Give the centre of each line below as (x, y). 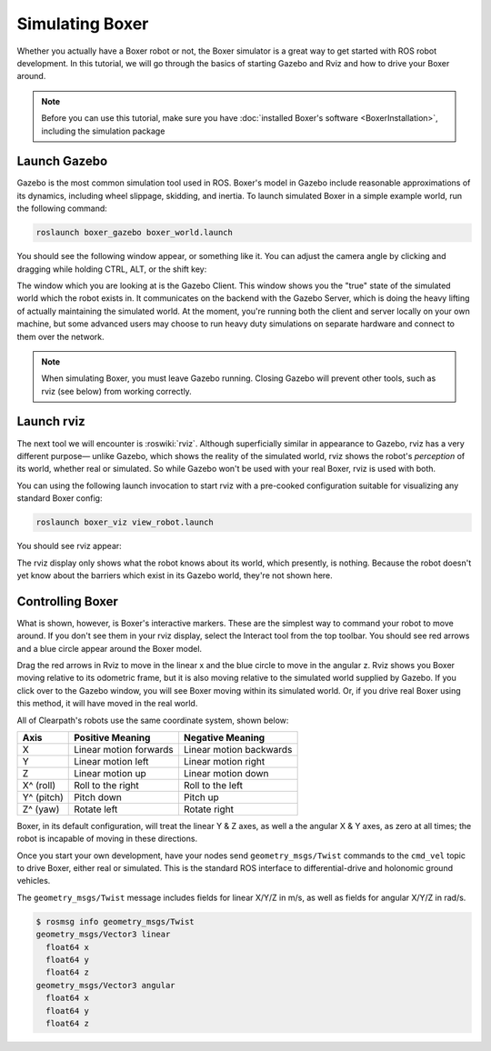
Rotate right (208, 809)
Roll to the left (213, 785)
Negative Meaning (224, 737)
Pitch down (98, 797)
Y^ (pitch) (43, 797)
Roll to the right (107, 785)
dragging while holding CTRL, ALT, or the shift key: (112, 269)
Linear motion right (224, 761)
